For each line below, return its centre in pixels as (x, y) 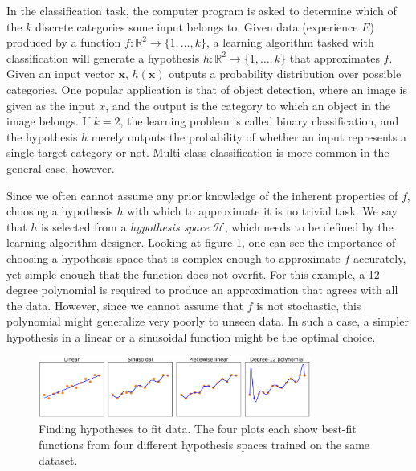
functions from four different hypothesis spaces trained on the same (204, 444)
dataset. (58, 460)
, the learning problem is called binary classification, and (259, 121)
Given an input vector (61, 74)
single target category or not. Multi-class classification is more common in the (198, 152)
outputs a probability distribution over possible (285, 74)
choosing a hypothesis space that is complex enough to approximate (173, 258)
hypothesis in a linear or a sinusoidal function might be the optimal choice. (191, 336)
